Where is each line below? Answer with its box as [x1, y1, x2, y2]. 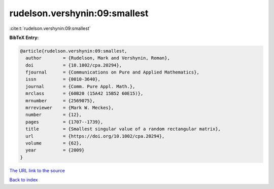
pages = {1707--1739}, [25, 119, 104, 125]
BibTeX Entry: [9, 34, 39, 41]
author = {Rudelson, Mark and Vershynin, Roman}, [25, 55, 170, 61]
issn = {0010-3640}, [25, 77, 101, 82]
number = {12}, [25, 112, 82, 118]
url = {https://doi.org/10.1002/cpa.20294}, [25, 133, 165, 139]
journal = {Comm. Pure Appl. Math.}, [25, 84, 135, 89]
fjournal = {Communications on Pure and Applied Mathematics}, [25, 69, 200, 75]
